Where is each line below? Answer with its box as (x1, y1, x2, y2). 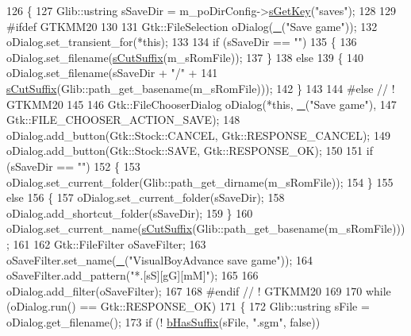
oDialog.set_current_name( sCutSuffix (6, 220, 193, 237)
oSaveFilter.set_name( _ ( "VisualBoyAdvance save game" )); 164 (6, 251, 313, 268)
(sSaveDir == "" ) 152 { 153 (6, 157, 140, 174)
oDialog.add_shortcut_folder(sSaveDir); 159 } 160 (6, 204, 253, 221)
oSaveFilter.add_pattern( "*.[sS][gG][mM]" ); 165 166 (6, 267, 259, 284)
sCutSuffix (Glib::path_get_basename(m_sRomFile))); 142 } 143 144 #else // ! (6, 79, 395, 96)
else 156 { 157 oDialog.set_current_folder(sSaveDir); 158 (6, 189, 285, 206)
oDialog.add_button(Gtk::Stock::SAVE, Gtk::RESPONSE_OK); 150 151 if (6, 142, 373, 159)
